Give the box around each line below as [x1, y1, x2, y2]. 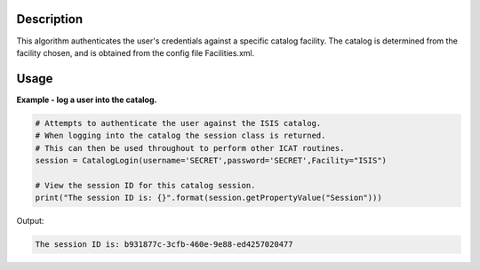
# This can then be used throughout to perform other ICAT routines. [35, 143, 345, 153]
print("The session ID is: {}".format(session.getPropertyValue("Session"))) [35, 193, 382, 203]
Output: [16, 216, 44, 226]
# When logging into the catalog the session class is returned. [35, 131, 326, 141]
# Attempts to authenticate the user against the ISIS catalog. [35, 118, 322, 128]
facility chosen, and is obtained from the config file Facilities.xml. [16, 47, 255, 58]
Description [16, 12, 84, 27]
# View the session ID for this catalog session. [35, 180, 256, 190]
